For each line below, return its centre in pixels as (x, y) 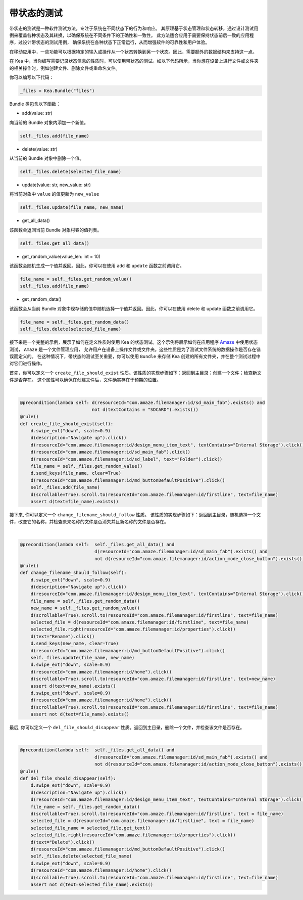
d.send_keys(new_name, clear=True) (74, 644)
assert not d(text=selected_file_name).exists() (92, 884)
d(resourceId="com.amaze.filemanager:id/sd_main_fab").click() (111, 452)
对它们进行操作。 (27, 364)
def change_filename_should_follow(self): (73, 573)
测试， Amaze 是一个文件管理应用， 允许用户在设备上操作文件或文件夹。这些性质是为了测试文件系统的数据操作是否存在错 (135, 349)
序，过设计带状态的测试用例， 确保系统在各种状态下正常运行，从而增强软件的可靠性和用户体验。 (109, 42)
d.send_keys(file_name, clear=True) (76, 473)
